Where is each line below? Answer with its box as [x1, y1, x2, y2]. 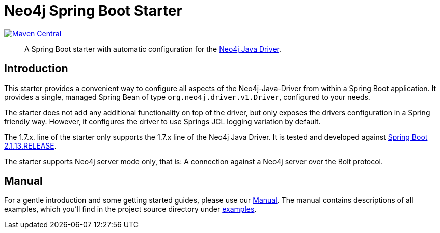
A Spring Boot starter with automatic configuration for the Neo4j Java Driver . [24, 44, 282, 53]
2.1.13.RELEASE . [4, 141, 57, 150]
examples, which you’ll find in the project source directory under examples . [4, 205, 257, 214]
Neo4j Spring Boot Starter [4, 2, 182, 19]
